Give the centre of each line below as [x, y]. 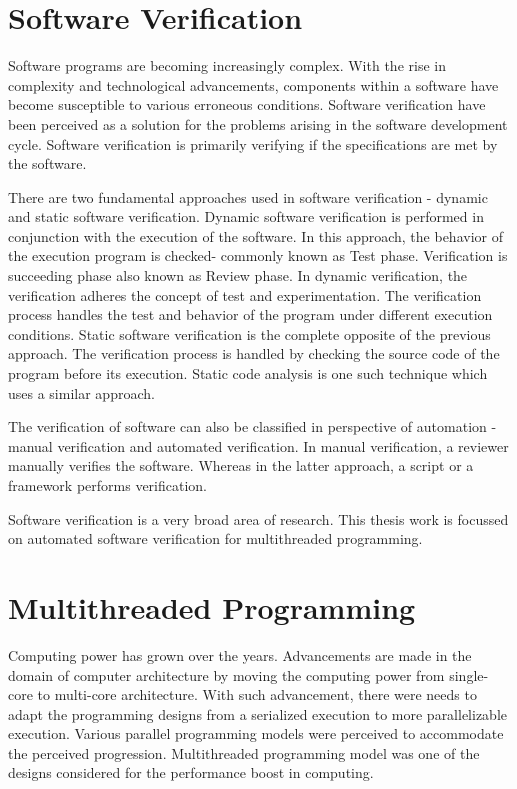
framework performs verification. [108, 485]
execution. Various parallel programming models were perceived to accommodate [256, 733]
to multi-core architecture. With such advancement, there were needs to [257, 694]
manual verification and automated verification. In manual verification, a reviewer [258, 445]
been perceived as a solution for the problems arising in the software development [258, 123]
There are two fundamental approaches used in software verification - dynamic [248, 196]
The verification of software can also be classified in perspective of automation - [252, 426]
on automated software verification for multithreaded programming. [215, 538]
